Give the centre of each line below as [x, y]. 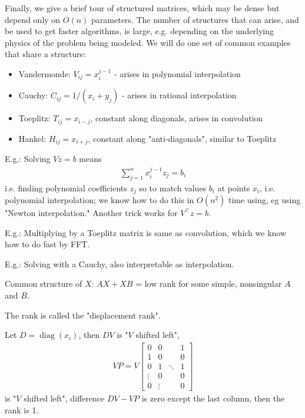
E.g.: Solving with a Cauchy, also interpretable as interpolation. [120, 263]
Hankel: [32, 138]
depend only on [33, 19]
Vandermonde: [44, 73]
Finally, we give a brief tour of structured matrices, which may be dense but [142, 8]
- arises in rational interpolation [179, 95]
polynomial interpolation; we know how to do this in [100, 200]
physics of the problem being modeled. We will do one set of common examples [148, 42]
